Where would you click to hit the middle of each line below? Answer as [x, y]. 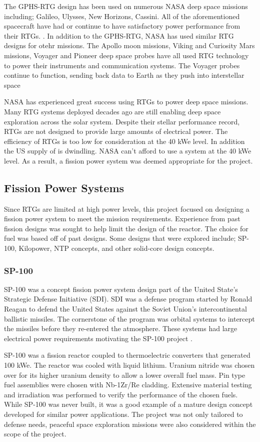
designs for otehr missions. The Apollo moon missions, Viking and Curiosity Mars [129, 45]
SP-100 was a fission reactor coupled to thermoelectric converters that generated [127, 355]
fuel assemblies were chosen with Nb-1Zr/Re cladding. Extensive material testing [128, 385]
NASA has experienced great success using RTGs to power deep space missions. [126, 102]
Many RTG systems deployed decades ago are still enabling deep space [112, 111]
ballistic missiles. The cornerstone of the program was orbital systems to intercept [129, 318]
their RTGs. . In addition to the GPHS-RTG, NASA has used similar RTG [119, 35]
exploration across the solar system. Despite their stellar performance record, [122, 121]
